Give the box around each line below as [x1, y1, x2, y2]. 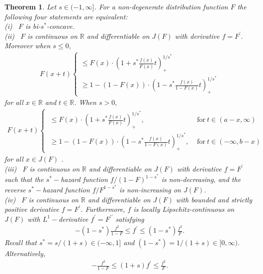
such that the [4, 174, 44, 184]
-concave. [47, 21, 75, 31]
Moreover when [4, 40, 51, 51]
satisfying [115, 213, 144, 224]
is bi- [25, 21, 41, 31]
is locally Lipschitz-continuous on [133, 204, 235, 214]
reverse [4, 184, 26, 194]
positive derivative [4, 204, 59, 214]
